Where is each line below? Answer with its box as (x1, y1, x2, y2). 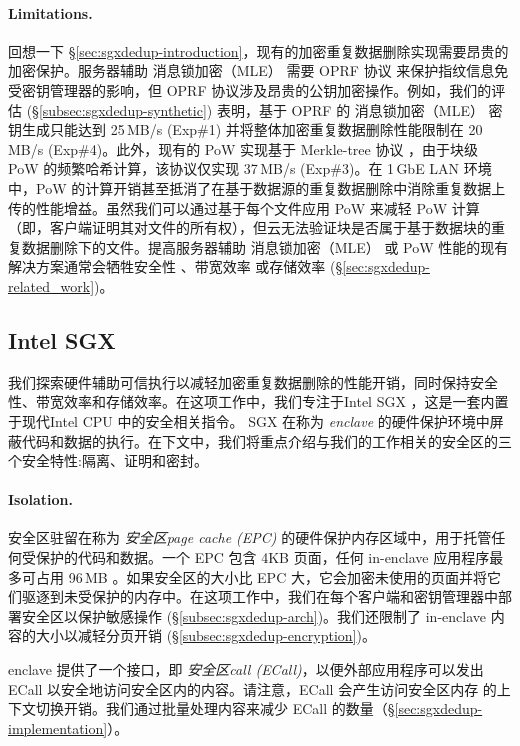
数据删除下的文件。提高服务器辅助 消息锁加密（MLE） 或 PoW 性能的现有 (21, 236, 509, 257)
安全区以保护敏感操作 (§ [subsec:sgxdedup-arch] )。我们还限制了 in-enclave (21, 605, 487, 626)
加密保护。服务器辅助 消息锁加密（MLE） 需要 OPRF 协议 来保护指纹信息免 (8, 60, 509, 81)
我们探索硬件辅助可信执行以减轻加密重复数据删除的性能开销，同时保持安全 (8, 371, 498, 392)
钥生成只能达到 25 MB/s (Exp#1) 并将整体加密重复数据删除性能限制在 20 (8, 119, 483, 140)
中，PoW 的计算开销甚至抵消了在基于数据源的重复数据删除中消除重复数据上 (8, 177, 506, 198)
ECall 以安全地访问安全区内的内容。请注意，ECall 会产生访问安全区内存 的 (8, 678, 497, 699)
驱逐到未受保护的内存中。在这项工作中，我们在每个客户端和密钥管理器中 (21, 586, 498, 607)
